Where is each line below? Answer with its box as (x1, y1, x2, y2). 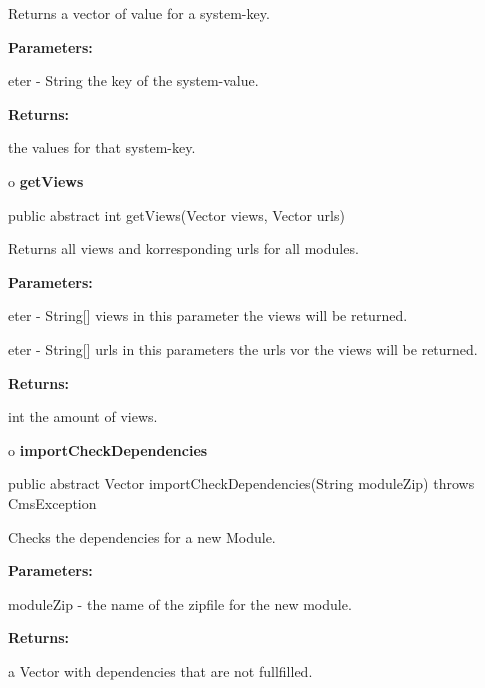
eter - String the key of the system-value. (8, 70, 259, 91)
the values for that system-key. (8, 137, 196, 158)
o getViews (8, 170, 84, 191)
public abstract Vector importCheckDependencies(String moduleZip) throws (8, 473, 475, 494)
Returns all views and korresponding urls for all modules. (8, 238, 359, 259)
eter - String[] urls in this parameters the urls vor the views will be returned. (8, 338, 478, 359)
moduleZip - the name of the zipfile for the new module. (8, 593, 352, 614)
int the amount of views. (8, 406, 158, 427)
